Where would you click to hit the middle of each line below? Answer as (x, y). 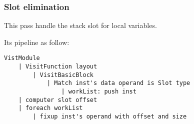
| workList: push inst (99, 92)
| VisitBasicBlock (63, 75)
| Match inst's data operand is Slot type (118, 83)
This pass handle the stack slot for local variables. (80, 25)
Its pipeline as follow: (37, 42)
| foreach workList (50, 108)
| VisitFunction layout (58, 67)
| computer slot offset (58, 100)
